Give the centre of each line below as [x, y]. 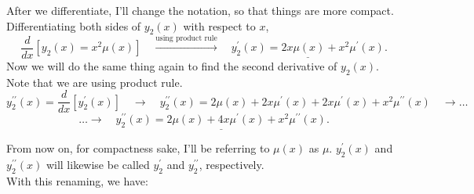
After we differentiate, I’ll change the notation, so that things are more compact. [200, 10]
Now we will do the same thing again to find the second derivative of [172, 65]
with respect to [219, 25]
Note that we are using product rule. [95, 82]
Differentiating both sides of [74, 25]
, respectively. [232, 165]
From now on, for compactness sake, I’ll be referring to [138, 148]
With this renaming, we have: [77, 180]
